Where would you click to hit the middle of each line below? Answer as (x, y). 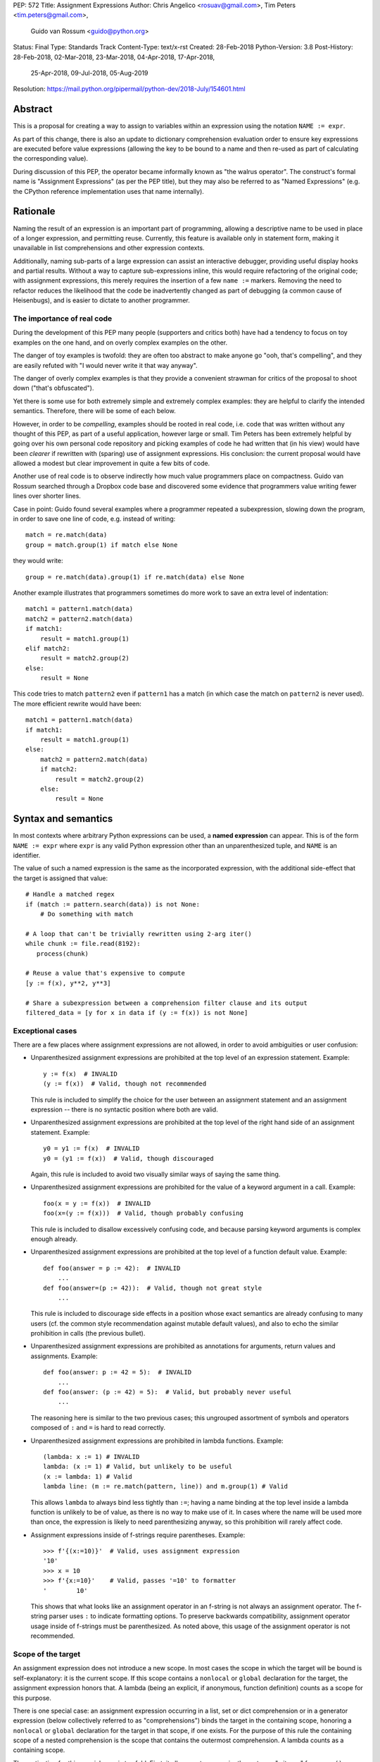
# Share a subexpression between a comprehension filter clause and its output (166, 1003)
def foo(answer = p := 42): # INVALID (112, 1268)
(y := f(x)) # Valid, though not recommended (125, 1084)
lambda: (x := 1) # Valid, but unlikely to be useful (138, 1467)
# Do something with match (87, 914)
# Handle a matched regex (70, 894)
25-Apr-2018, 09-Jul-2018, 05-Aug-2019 (89, 73)
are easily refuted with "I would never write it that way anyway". (105, 365)
